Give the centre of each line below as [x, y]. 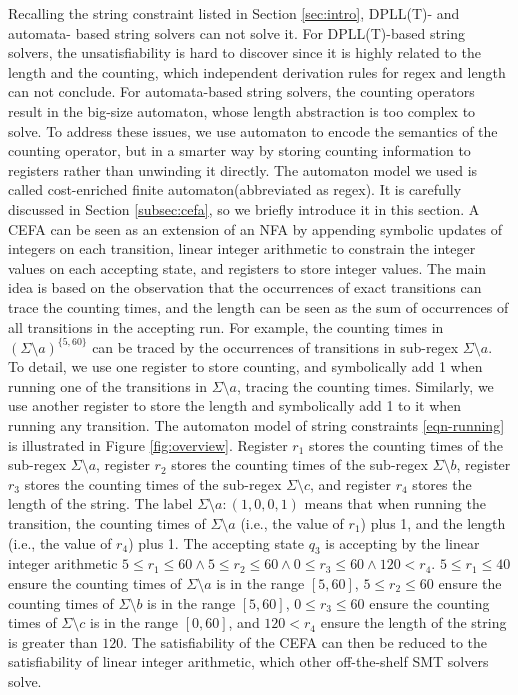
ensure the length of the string [413, 622]
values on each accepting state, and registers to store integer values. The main [247, 267]
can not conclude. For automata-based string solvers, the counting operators [241, 91]
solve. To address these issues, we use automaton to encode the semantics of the [253, 130]
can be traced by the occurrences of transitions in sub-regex [275, 346]
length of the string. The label [100, 503]
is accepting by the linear [402, 542]
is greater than [53, 641]
